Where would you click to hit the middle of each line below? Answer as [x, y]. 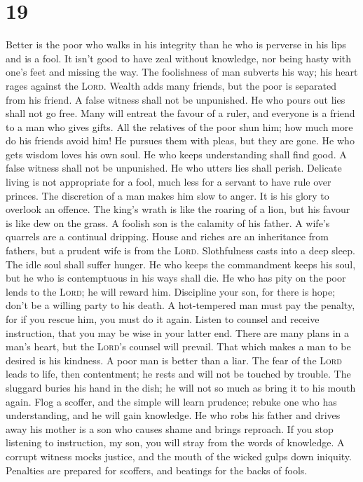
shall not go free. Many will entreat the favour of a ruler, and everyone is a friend [180, 113]
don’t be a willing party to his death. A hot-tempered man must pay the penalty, [180, 305]
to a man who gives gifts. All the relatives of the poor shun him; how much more [179, 126]
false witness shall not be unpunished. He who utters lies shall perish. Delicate [174, 168]
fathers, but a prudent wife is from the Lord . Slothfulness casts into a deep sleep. [180, 250]
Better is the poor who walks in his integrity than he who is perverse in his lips [176, 44]
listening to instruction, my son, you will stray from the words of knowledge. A [175, 442]
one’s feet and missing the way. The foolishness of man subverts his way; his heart [182, 72]
